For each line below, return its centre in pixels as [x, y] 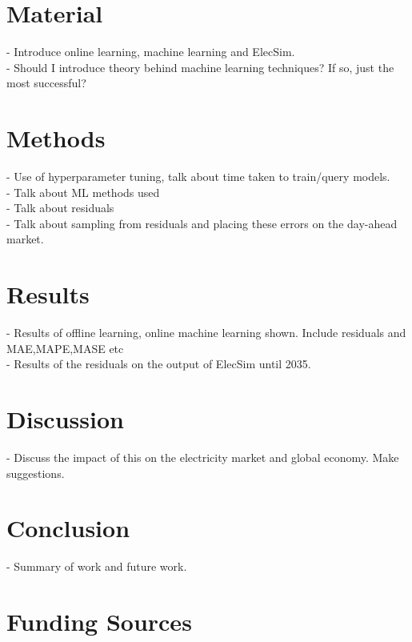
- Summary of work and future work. [97, 566]
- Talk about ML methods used [83, 192]
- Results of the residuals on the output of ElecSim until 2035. [159, 364]
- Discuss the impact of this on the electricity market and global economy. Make [203, 457]
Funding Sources [99, 622]
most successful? [46, 83]
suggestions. [36, 473]
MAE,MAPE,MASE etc [65, 348]
